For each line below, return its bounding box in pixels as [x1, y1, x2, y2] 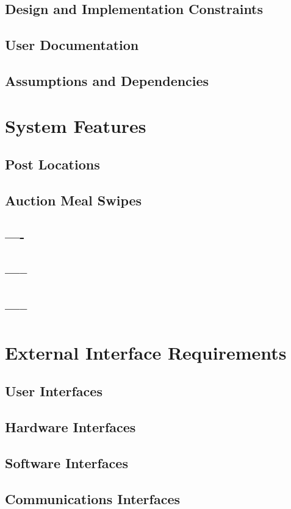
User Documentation [5, 35, 139, 54]
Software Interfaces [5, 453, 128, 472]
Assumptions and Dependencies [5, 71, 209, 90]
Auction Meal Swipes [5, 190, 142, 209]
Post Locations [5, 155, 100, 174]
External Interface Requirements [5, 340, 287, 365]
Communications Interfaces [5, 489, 181, 508]
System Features [5, 113, 146, 138]
